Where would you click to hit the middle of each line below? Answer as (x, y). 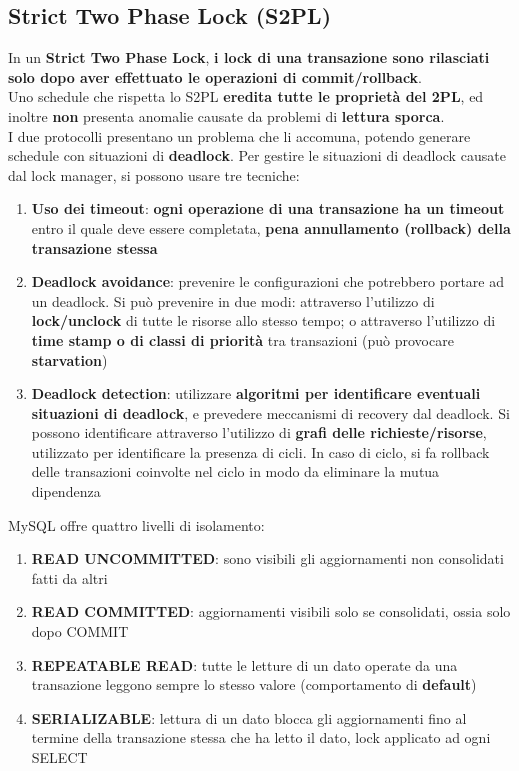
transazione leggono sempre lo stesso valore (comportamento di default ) (254, 684)
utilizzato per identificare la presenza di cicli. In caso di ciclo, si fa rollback (260, 451)
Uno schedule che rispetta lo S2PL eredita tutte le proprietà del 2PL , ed (246, 96)
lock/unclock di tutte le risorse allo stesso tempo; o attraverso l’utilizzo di (263, 320)
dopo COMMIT (80, 631)
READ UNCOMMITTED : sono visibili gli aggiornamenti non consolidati (267, 558)
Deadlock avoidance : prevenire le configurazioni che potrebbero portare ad (267, 281)
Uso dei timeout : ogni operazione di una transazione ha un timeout (268, 208)
